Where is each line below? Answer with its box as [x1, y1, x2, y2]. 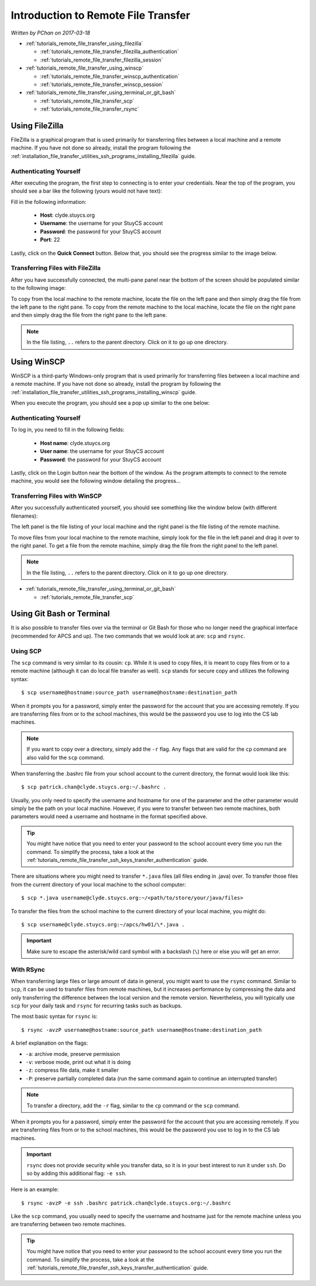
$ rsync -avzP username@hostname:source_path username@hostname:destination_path [21, 1027, 262, 1033]
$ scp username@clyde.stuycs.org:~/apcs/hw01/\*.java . [21, 921, 185, 928]
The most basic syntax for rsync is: [11, 1013, 98, 1020]
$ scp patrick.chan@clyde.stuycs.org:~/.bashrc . [21, 784, 167, 791]
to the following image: [11, 285, 66, 292]
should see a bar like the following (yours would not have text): [11, 187, 162, 194]
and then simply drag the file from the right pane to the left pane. [11, 312, 167, 319]
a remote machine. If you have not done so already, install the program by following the [11, 381, 221, 388]
